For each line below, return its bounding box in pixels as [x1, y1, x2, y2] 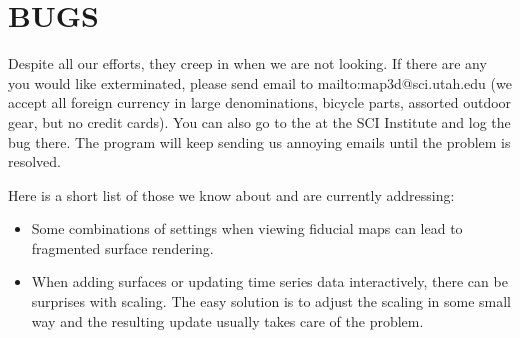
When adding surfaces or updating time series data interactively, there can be [31, 271, 508, 292]
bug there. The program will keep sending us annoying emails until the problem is [8, 131, 511, 152]
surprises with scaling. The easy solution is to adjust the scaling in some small [31, 291, 512, 312]
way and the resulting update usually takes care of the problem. [31, 310, 424, 331]
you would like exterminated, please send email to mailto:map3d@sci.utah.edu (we [8, 72, 512, 93]
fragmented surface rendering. [31, 237, 214, 258]
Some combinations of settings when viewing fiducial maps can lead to [31, 218, 463, 239]
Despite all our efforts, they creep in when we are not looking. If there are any [8, 53, 487, 74]
